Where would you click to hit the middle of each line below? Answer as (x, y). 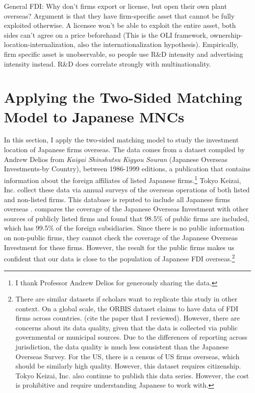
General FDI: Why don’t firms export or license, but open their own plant (115, 6)
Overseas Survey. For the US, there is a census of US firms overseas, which (127, 356)
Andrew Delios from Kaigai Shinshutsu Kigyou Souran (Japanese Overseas (116, 159)
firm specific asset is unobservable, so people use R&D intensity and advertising (124, 54)
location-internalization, (40, 44)
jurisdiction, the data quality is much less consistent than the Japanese (122, 347)
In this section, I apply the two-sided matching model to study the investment (121, 140)
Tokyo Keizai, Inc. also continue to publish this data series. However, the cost (132, 375)
